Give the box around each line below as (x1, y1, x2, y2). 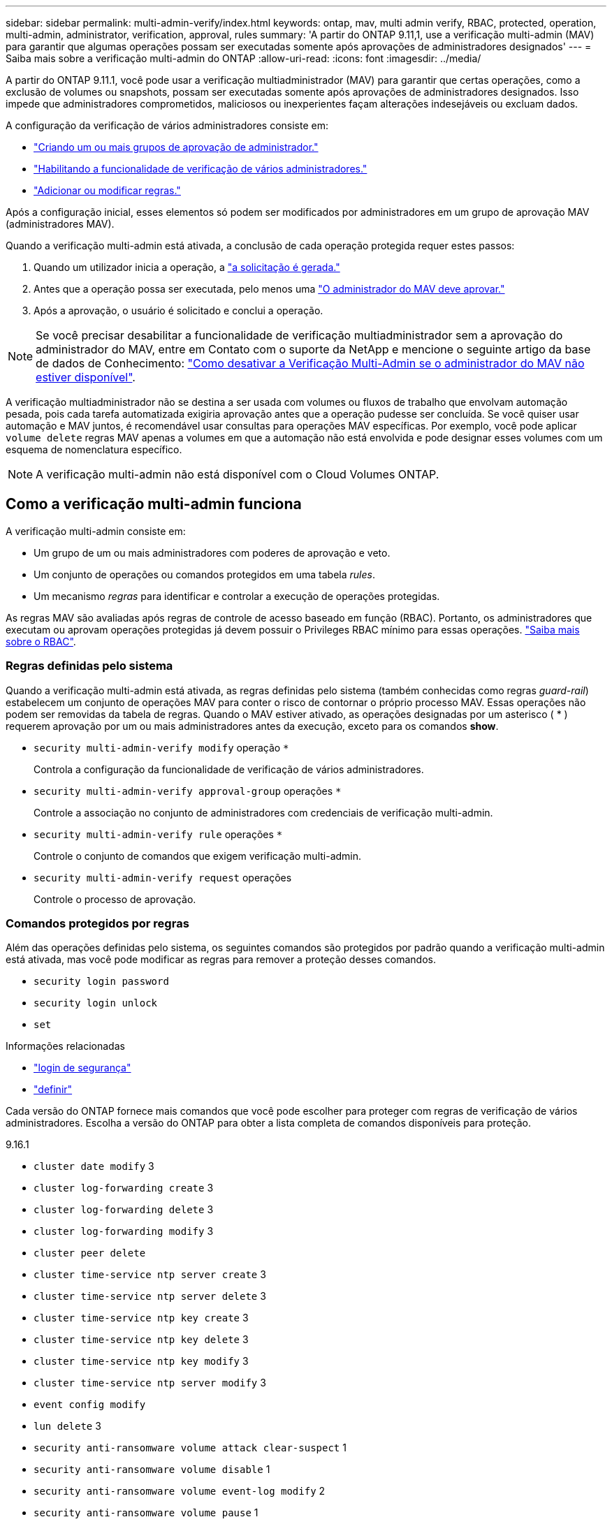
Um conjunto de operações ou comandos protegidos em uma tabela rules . (34, 568, 375, 580)
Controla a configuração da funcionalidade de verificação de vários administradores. (34, 763, 424, 775)
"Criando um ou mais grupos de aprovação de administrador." (34, 141, 319, 153)
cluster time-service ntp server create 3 (34, 1268, 266, 1281)
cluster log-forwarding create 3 (34, 1182, 214, 1194)
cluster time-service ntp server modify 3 (34, 1377, 266, 1389)
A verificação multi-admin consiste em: (6, 525, 186, 537)
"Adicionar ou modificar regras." (34, 184, 181, 196)
